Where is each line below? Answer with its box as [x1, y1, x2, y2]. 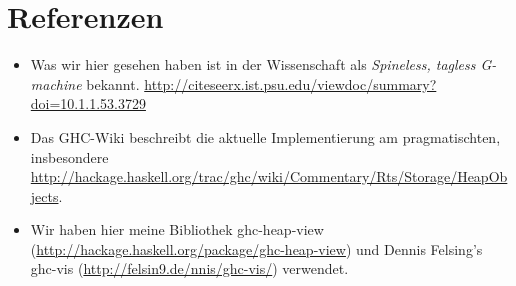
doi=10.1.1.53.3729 [30, 93, 146, 114]
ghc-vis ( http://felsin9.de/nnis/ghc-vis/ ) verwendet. [30, 258, 349, 279]
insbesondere [30, 146, 109, 167]
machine [30, 73, 82, 94]
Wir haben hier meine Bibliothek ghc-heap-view [30, 219, 324, 240]
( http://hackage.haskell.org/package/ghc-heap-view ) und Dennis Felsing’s [30, 238, 483, 259]
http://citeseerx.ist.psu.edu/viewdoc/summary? [144, 73, 437, 94]
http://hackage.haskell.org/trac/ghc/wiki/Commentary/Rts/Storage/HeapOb [30, 166, 508, 187]
